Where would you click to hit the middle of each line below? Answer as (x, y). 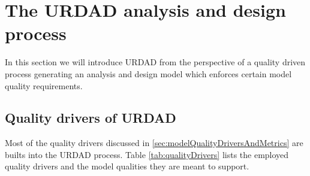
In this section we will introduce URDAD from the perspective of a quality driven (155, 62)
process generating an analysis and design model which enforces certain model (148, 73)
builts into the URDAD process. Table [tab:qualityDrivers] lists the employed (147, 154)
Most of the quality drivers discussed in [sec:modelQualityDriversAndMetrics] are (154, 143)
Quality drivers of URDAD (91, 118)
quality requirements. (44, 85)
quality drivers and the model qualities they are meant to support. (127, 166)
